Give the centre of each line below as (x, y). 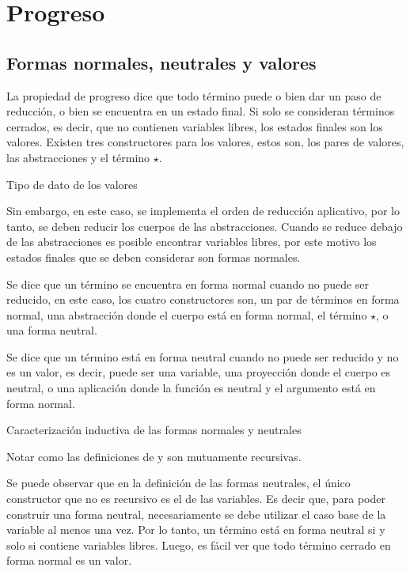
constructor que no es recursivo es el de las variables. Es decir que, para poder (196, 499)
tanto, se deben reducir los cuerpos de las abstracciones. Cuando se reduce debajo (205, 226)
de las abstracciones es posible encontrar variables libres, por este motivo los (192, 242)
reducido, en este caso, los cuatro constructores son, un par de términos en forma (203, 299)
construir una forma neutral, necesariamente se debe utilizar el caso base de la (196, 514)
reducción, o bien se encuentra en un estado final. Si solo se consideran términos (201, 111)
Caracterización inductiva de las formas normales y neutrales (154, 430)
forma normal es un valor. (69, 560)
